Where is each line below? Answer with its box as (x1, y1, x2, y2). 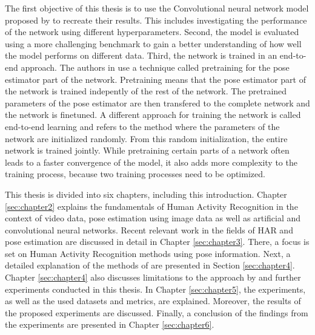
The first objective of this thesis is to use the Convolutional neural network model (5, 2, 309, 14)
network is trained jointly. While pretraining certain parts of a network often (5, 144, 290, 157)
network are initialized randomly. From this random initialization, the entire (5, 132, 288, 145)
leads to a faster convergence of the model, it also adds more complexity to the (5, 155, 297, 168)
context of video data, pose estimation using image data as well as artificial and (5, 212, 301, 224)
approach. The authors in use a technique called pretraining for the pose (21, 60, 290, 73)
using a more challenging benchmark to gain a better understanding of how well (5, 37, 302, 50)
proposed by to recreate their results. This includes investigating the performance (5, 13, 307, 26)
